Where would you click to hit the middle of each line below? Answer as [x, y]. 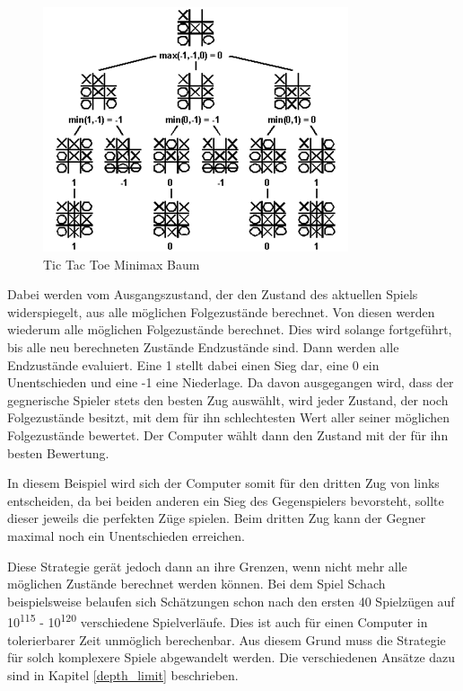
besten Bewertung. [58, 452]
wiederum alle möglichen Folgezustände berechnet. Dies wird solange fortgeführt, [230, 329]
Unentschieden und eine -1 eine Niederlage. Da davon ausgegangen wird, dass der [231, 382]
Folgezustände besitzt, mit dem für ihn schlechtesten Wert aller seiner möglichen [229, 417]
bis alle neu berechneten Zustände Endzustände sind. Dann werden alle [203, 346]
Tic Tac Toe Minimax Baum [122, 264]
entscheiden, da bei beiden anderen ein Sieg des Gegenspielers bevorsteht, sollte [226, 500]
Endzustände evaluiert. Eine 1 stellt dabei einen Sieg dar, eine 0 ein [193, 364]
